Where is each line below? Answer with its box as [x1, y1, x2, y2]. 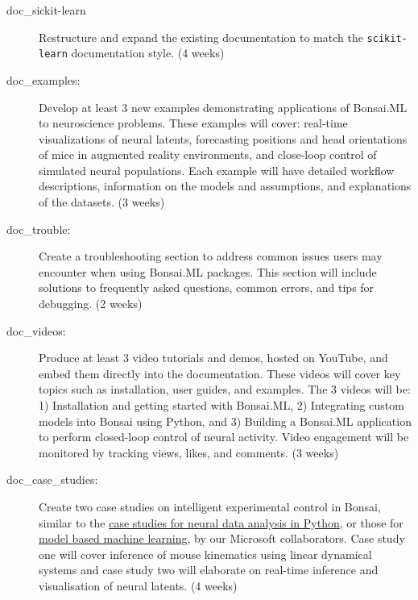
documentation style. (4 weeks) [71, 44, 225, 61]
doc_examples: [6, 71, 81, 88]
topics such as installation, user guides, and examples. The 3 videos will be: [39, 381, 411, 398]
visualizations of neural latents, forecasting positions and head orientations [39, 130, 408, 147]
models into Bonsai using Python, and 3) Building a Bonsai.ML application [39, 412, 412, 429]
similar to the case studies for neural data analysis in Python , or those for [39, 514, 404, 531]
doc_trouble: [6, 220, 71, 237]
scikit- [366, 32, 408, 44]
